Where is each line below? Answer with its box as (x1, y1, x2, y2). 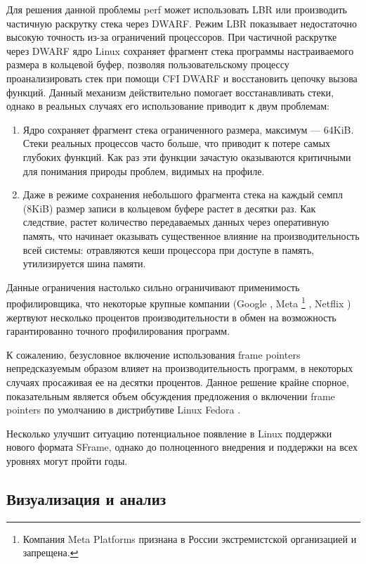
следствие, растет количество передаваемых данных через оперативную (22, 214, 329, 229)
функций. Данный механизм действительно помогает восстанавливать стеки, (6, 84, 334, 99)
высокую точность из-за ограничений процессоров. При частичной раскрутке (6, 30, 337, 44)
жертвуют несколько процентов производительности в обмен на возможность (6, 309, 336, 324)
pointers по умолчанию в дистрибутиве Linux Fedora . (6, 402, 241, 417)
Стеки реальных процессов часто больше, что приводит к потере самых (22, 136, 331, 150)
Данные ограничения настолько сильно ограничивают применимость (6, 279, 300, 294)
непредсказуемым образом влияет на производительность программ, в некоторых (6, 361, 353, 376)
